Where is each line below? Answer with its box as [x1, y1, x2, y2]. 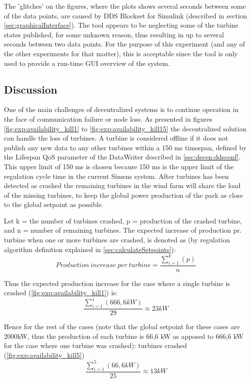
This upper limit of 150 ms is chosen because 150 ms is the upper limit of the [4, 161, 234, 171]
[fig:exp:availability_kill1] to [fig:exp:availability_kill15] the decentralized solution [4, 123, 247, 133]
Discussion [4, 81, 58, 96]
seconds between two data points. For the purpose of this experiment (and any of [4, 39, 245, 49]
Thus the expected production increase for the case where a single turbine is [4, 278, 230, 288]
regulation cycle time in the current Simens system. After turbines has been [4, 171, 229, 181]
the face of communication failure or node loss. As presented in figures [4, 113, 213, 124]
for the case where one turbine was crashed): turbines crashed [4, 340, 187, 350]
